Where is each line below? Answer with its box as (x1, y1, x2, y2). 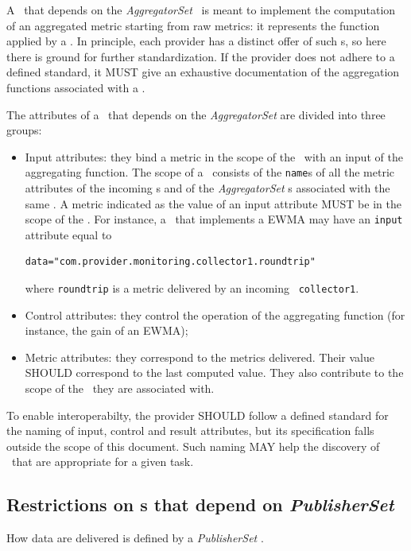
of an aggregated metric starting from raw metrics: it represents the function (6, 17, 380, 33)
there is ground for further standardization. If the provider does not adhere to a (6, 48, 395, 64)
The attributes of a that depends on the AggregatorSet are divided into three (6, 106, 386, 122)
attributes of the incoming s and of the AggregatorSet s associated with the (25, 180, 390, 196)
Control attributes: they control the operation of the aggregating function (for (25, 306, 405, 323)
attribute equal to (25, 226, 112, 243)
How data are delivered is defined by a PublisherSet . (6, 530, 264, 546)
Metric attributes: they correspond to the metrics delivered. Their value (25, 348, 374, 365)
